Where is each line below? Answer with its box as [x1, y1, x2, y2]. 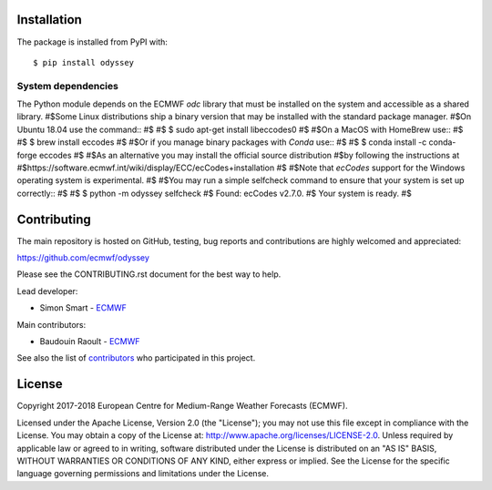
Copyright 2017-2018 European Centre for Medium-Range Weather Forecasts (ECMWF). [16, 401, 348, 412]
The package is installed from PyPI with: [16, 36, 169, 47]
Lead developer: [16, 285, 78, 296]
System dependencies [16, 79, 118, 92]
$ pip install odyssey [33, 57, 135, 67]
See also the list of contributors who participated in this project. [16, 352, 256, 363]
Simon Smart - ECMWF [39, 302, 128, 313]
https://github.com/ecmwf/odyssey [16, 252, 150, 263]
